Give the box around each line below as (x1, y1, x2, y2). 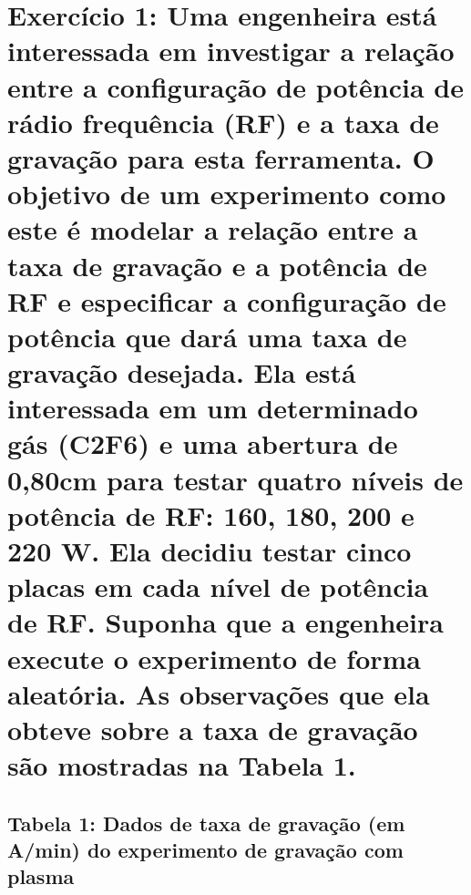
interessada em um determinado (7, 389, 418, 427)
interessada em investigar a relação (7, 32, 455, 69)
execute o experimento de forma (7, 639, 421, 676)
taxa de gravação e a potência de (7, 246, 427, 283)
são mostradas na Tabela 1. (7, 746, 356, 784)
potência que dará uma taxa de (7, 317, 407, 355)
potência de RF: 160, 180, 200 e (7, 496, 415, 533)
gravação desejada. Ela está (7, 354, 356, 391)
